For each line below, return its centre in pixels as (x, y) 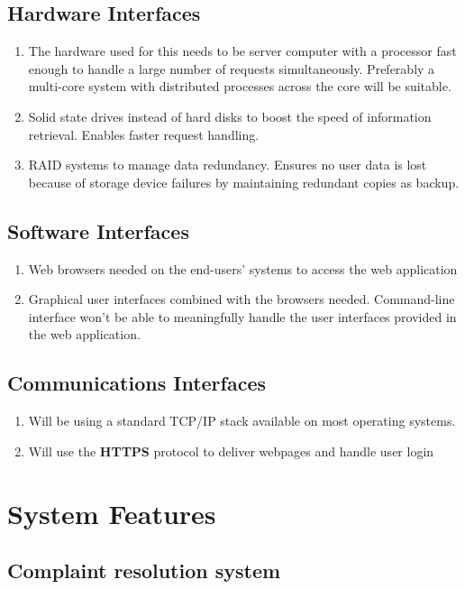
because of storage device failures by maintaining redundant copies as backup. (244, 182)
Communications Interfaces (137, 383)
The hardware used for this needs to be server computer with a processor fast (242, 51)
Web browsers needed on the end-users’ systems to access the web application (243, 268)
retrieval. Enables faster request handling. (144, 134)
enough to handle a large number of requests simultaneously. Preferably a (232, 68)
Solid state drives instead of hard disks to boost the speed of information (230, 116)
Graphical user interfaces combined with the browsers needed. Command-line (242, 299)
